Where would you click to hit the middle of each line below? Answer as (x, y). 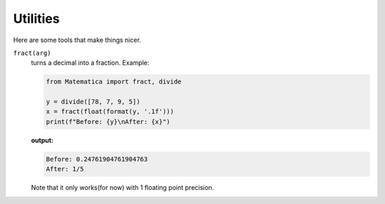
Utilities (36, 19)
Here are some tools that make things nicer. (77, 40)
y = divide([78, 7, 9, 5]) (93, 102)
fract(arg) (32, 53)
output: (42, 140)
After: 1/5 (65, 169)
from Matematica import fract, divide (114, 82)
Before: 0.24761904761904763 (97, 159)
